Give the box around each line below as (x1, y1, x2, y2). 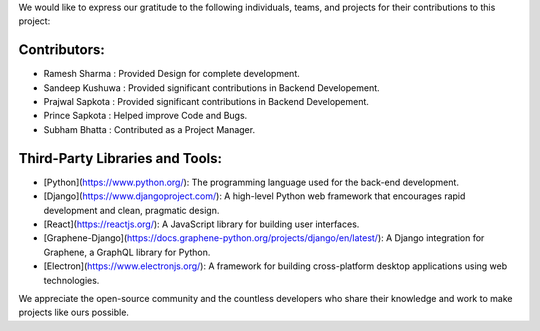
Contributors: (18, 41, 105, 59)
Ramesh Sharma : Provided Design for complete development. (43, 68, 300, 80)
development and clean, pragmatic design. (43, 204, 220, 216)
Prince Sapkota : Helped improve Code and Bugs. (43, 110, 248, 122)
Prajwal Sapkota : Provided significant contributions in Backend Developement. (43, 96, 370, 108)
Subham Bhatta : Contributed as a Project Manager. (43, 123, 255, 135)
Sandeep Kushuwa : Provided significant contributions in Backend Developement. (43, 81, 380, 94)
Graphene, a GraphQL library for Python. (43, 246, 211, 258)
